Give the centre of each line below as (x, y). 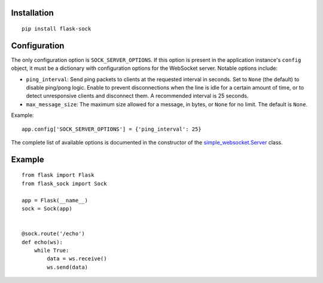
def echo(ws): (42, 242)
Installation (32, 13)
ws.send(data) (68, 267)
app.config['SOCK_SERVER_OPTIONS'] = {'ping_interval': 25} (112, 129)
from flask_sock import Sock (64, 183)
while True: (51, 250)
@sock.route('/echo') (53, 234)
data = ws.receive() (77, 259)
